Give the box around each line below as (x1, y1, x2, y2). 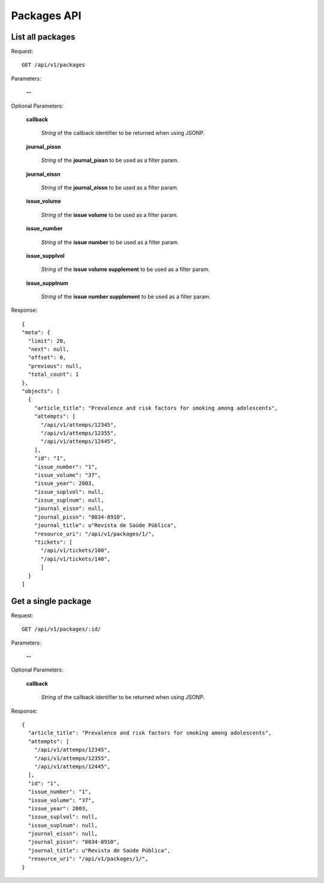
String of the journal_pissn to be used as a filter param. (41, 156, 179, 164)
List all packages (11, 32, 76, 42)
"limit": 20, (28, 337, 67, 344)
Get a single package (11, 596, 92, 606)
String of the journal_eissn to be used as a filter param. (41, 183, 179, 191)
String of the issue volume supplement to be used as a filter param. (41, 266, 210, 273)
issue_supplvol (26, 252, 65, 259)
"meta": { (22, 329, 50, 336)
